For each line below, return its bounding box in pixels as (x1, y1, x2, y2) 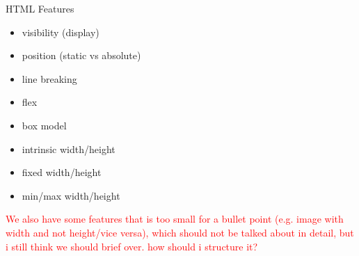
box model (22, 118, 67, 132)
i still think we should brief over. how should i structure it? (6, 239, 258, 253)
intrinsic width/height (22, 141, 115, 156)
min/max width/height (22, 188, 120, 202)
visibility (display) (22, 24, 99, 39)
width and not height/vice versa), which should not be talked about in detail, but (6, 225, 354, 239)
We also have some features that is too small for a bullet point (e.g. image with (6, 211, 344, 226)
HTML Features (6, 1, 74, 15)
